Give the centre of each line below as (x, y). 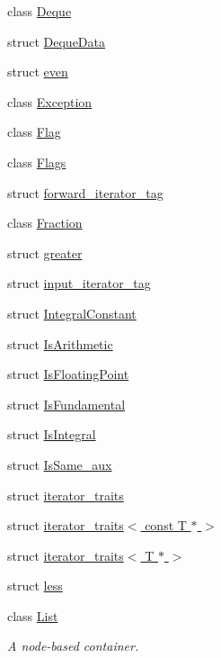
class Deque (40, 11)
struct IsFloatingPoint (68, 374)
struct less (35, 586)
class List (33, 615)
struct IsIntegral (52, 434)
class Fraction (45, 223)
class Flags (37, 162)
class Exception (50, 101)
